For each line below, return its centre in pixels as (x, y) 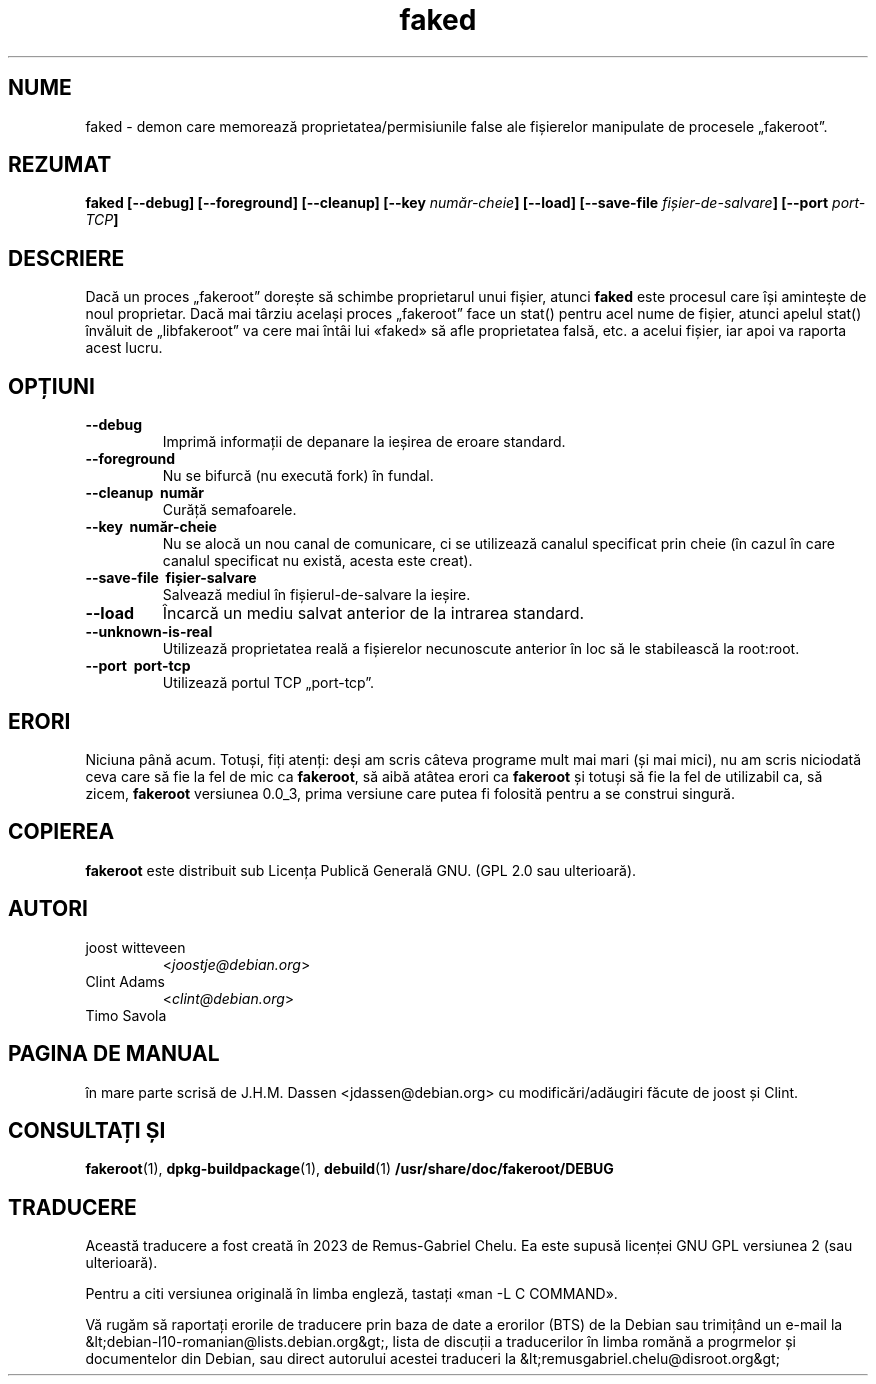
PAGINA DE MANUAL (114, 1054)
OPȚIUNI (51, 386)
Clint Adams (125, 981)
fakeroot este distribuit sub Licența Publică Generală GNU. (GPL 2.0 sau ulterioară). (361, 870)
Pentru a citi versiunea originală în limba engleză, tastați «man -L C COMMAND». (351, 1294)
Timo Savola (126, 1015)
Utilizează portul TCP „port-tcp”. (268, 683)
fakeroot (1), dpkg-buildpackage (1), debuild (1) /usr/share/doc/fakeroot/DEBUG (349, 1169)
